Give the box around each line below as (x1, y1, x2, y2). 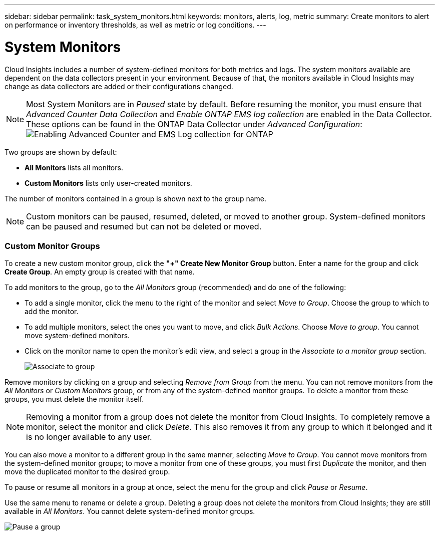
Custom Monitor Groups (5, 240, 100, 251)
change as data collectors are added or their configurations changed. (5, 82, 233, 91)
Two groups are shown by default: (5, 147, 117, 156)
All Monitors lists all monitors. (25, 163, 123, 172)
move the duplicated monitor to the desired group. (5, 467, 170, 476)
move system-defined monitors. (25, 331, 130, 340)
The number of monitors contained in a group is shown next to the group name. (5, 194, 267, 203)
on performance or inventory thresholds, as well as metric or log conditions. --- (5, 21, 266, 29)
